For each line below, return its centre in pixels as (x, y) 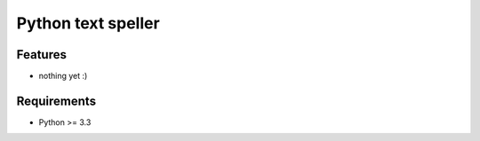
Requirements (56, 101)
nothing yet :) (63, 76)
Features (41, 55)
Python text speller (88, 23)
